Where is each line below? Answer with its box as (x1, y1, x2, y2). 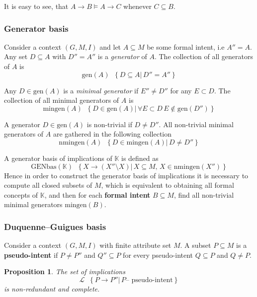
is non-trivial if (86, 119, 132, 129)
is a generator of (97, 51, 147, 62)
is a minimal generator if (63, 85, 139, 95)
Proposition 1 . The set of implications (4, 266, 125, 277)
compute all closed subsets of (4, 180, 92, 190)
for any (170, 85, 192, 95)
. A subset (180, 240, 211, 250)
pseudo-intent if (4, 249, 58, 260)
